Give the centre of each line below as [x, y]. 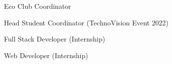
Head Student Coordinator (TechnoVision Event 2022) [86, 22]
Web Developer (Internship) [46, 55]
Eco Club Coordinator [38, 6]
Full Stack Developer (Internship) [55, 39]
